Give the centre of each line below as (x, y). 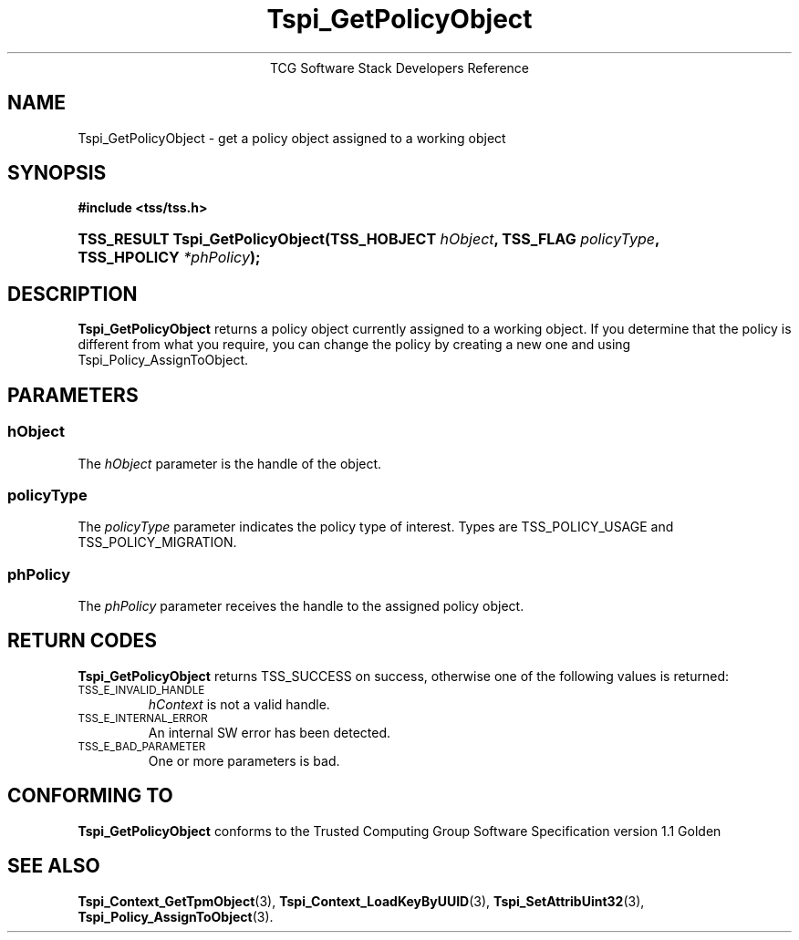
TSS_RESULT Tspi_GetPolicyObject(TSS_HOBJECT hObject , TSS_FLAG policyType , (368, 239)
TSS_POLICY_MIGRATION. (157, 542)
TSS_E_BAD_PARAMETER (142, 746)
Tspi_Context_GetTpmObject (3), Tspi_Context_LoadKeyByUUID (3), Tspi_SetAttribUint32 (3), (361, 901)
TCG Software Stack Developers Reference (399, 67)
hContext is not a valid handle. (239, 704)
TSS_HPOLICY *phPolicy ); (169, 258)
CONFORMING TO (90, 796)
